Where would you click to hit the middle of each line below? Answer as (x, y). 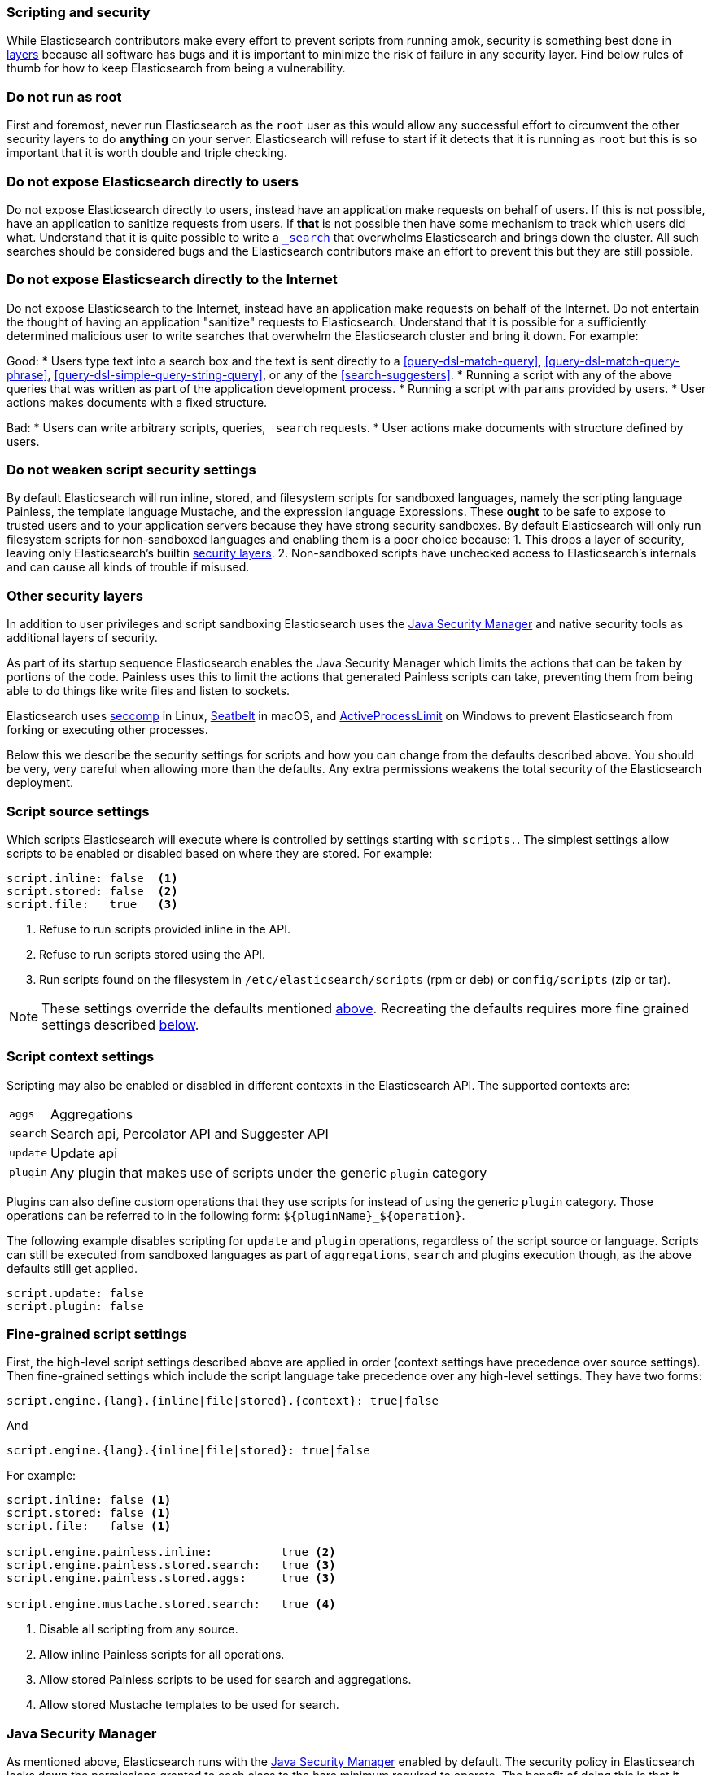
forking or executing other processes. (107, 730)
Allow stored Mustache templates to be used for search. (189, 1705)
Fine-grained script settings (97, 1334)
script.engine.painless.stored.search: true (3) (171, 1565)
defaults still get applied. (72, 1268)
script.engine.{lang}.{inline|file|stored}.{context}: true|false (223, 1401)
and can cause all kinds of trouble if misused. (128, 567)
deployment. (40, 783)
